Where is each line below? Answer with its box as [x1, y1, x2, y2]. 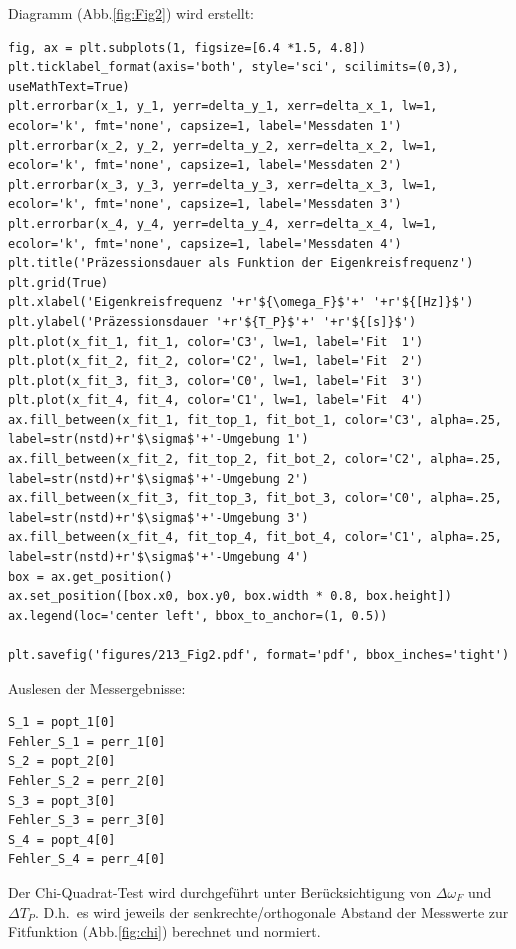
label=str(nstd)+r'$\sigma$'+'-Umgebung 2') [8, 471, 309, 486]
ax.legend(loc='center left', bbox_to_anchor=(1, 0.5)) [8, 608, 388, 623]
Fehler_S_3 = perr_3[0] [8, 813, 166, 828]
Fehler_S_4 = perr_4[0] [8, 852, 166, 867]
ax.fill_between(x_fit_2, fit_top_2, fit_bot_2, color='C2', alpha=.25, [8, 452, 502, 467]
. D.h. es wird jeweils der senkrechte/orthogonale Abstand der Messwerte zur [34, 901, 509, 922]
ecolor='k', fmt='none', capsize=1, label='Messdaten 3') [8, 197, 402, 212]
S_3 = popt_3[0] [8, 793, 116, 808]
